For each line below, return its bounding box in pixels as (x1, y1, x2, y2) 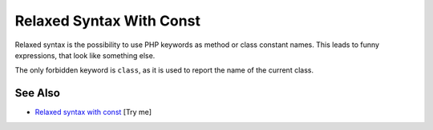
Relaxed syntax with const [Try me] (34, 108, 152, 117)
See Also (14, 86, 60, 100)
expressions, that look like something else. (14, 50, 156, 60)
